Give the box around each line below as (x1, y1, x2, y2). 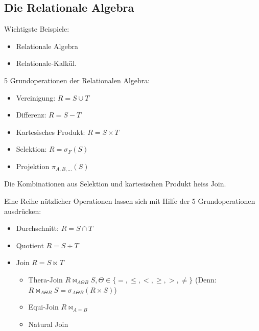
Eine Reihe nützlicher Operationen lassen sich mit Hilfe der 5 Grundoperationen (4, 196, 255, 206)
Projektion (16, 160, 50, 171)
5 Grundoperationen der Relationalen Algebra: (4, 75, 150, 85)
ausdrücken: (4, 205, 41, 216)
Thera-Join (28, 274, 63, 285)
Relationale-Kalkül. (16, 58, 77, 68)
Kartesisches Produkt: (16, 126, 85, 137)
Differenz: (16, 109, 46, 120)
